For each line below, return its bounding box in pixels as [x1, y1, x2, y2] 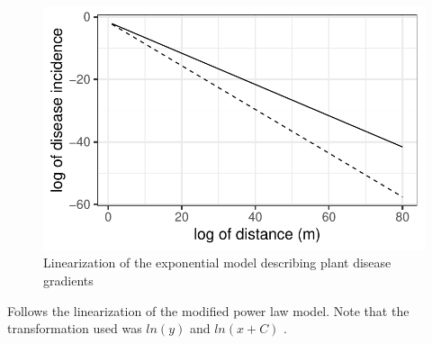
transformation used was [7, 319, 142, 338]
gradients [43, 271, 94, 289]
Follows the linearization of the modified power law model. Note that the [7, 301, 409, 320]
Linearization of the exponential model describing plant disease [43, 253, 391, 272]
